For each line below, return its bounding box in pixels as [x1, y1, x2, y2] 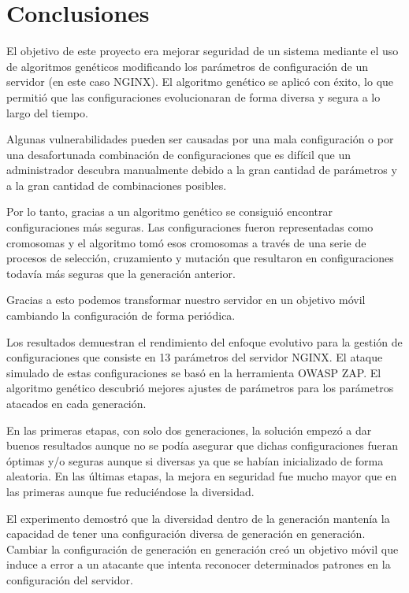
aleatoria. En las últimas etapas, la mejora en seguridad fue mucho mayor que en [6, 468, 397, 484]
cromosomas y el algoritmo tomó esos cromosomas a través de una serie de [6, 234, 366, 250]
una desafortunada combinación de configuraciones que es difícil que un [6, 146, 351, 162]
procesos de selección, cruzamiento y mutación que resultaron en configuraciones [6, 250, 394, 266]
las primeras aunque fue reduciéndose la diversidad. [6, 483, 255, 499]
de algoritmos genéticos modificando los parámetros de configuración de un [6, 57, 368, 74]
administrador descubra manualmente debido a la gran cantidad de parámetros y [6, 161, 397, 178]
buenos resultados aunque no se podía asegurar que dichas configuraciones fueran [6, 437, 398, 454]
